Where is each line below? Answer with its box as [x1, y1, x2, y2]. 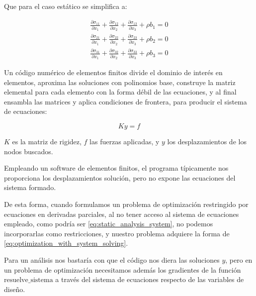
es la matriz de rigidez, [12, 136, 82, 146]
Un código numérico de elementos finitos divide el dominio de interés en [4, 67, 223, 77]
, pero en [225, 254, 253, 265]
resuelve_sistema [4, 277, 53, 284]
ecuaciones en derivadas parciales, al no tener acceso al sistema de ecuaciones [4, 208, 239, 219]
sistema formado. [4, 182, 56, 193]
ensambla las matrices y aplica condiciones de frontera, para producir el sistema [4, 96, 247, 106]
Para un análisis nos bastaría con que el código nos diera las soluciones [4, 254, 220, 265]
